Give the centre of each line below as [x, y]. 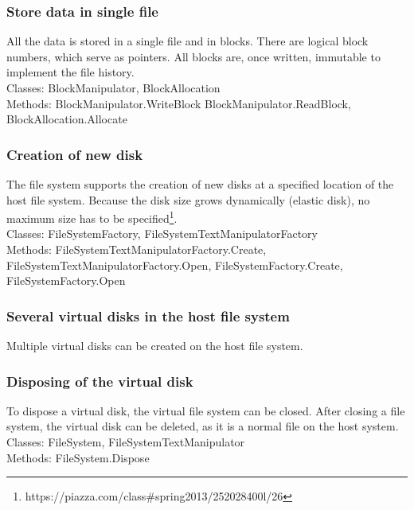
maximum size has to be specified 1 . [92, 217]
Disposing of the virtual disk [100, 381]
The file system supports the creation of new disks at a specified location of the [200, 184]
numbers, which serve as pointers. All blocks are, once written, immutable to [193, 56]
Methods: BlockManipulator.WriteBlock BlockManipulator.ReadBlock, [179, 103]
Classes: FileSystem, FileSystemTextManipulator [126, 442]
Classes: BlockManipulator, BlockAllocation [113, 88]
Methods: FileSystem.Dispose [78, 457]
